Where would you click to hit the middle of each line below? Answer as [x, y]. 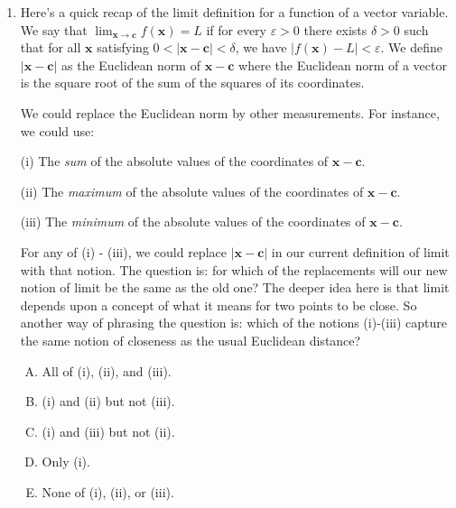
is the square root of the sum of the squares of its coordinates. [192, 83]
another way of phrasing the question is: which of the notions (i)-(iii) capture [233, 323]
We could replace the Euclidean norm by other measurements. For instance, [230, 112]
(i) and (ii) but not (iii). [108, 401]
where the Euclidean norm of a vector [343, 65]
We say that [54, 29]
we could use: [57, 130]
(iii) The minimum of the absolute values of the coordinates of [193, 222]
